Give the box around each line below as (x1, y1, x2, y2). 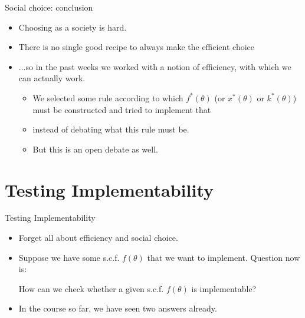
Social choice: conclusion (5, 1, 93, 13)
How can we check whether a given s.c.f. (18, 282, 164, 294)
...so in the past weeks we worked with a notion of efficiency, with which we (18, 60, 291, 72)
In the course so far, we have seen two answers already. (18, 302, 217, 314)
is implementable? (191, 282, 257, 294)
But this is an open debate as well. (32, 143, 158, 155)
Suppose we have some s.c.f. (18, 251, 120, 263)
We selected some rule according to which (32, 91, 183, 104)
